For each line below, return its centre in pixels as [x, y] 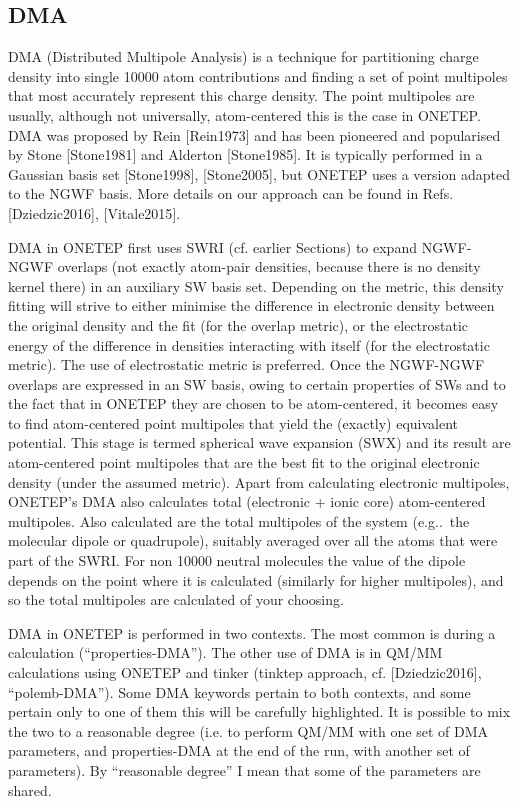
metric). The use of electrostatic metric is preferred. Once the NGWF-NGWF [246, 364]
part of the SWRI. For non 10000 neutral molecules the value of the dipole [237, 560]
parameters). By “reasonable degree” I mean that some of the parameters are [244, 769]
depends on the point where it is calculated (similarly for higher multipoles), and [256, 579]
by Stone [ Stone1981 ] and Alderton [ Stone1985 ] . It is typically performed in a [245, 154]
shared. [30, 789]
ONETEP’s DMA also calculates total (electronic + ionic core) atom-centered [247, 501]
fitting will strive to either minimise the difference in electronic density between [251, 305]
